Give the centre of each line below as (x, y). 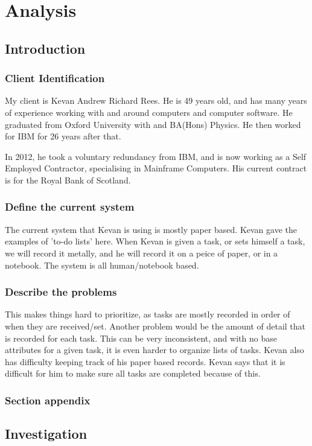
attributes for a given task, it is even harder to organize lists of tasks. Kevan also (154, 350)
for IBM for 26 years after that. (63, 136)
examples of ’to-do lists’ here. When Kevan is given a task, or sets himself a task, (155, 241)
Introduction (45, 48)
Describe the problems (61, 292)
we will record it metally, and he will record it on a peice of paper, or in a (142, 253)
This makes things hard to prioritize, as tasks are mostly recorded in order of (148, 314)
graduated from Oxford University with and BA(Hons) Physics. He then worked (153, 124)
